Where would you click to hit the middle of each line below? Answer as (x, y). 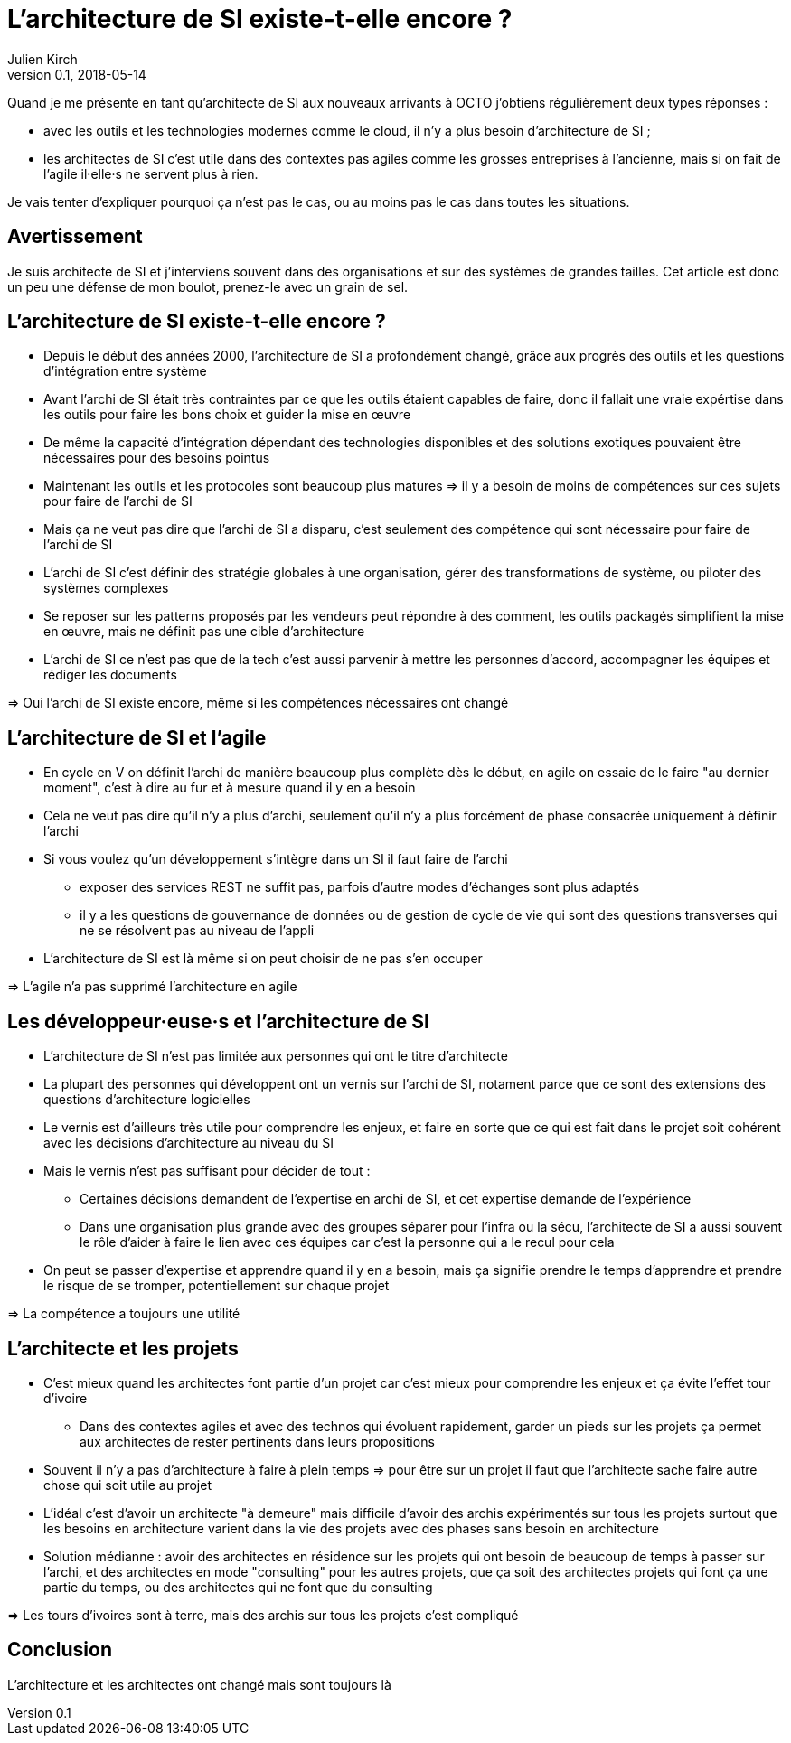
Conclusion (60, 1650)
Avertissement (75, 237)
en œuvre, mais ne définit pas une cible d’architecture (204, 632)
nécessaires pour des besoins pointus (157, 458)
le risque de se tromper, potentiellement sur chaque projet (217, 1286)
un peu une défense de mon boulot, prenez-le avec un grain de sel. (208, 286)
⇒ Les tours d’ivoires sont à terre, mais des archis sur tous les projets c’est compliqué (263, 1615)
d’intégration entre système (125, 371)
